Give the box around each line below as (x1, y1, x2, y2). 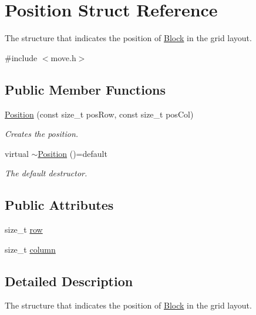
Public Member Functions (5, 80, 166, 98)
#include (5, 51, 38, 63)
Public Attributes (5, 196, 114, 214)
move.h (50, 51, 76, 63)
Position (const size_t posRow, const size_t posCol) (5, 108, 194, 120)
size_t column (5, 243, 56, 255)
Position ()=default (38, 147, 107, 159)
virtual (5, 147, 29, 159)
